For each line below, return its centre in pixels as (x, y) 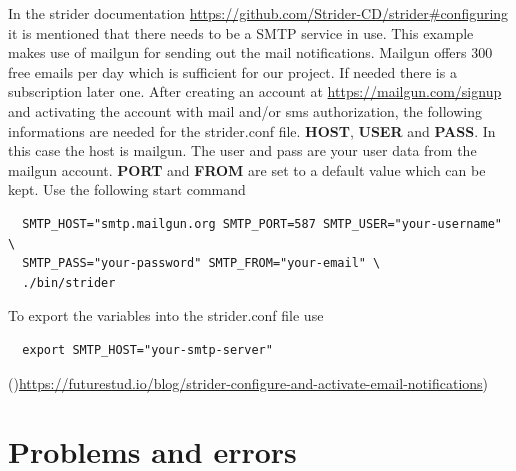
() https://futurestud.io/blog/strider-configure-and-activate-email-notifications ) (248, 382)
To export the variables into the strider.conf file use (166, 315)
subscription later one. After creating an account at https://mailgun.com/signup (255, 91)
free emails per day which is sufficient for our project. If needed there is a (232, 71)
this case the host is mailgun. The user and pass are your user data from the (242, 150)
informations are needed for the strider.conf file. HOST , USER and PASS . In (252, 130)
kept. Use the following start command (127, 189)
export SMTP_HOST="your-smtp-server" (147, 349)
